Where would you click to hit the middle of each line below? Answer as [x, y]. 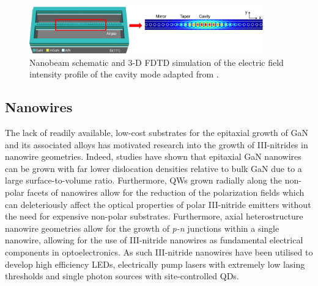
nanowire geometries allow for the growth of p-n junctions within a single [142, 228]
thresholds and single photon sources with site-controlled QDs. [122, 276]
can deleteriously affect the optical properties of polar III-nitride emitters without [158, 204]
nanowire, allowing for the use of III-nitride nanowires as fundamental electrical [154, 240]
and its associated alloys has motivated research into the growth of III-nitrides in [157, 144]
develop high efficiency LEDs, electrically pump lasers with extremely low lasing [155, 264]
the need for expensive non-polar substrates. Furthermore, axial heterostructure [154, 216]
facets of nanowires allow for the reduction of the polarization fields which [166, 192]
